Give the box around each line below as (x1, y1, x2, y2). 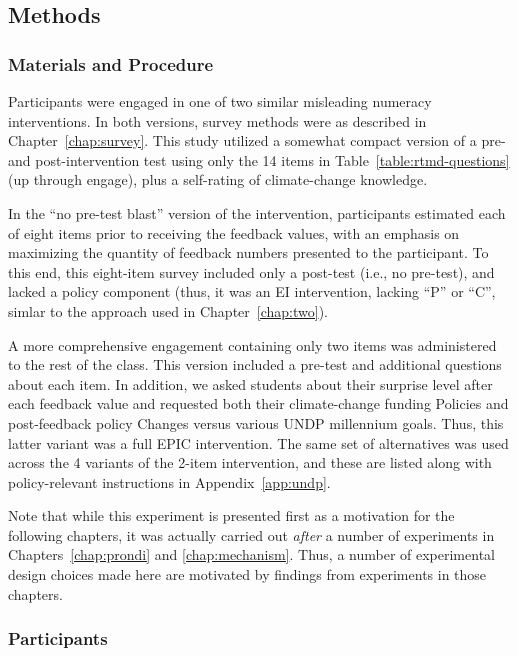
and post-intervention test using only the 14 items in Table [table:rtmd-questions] (8, 149, 510, 170)
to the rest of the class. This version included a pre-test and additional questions (8, 354, 502, 375)
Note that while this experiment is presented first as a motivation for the (8, 505, 455, 526)
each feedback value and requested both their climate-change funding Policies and (8, 393, 509, 414)
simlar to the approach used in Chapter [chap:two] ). (8, 300, 328, 321)
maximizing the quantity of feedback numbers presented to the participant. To (8, 242, 489, 263)
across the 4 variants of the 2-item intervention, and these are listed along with (8, 452, 492, 473)
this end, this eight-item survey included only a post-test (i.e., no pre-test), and (8, 261, 495, 282)
